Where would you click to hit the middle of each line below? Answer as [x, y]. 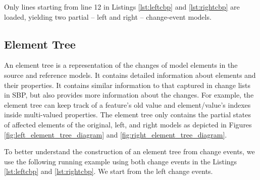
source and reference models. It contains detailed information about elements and [130, 75]
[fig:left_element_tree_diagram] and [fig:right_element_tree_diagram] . [116, 134]
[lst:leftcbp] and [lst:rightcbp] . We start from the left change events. [109, 171]
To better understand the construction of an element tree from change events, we [129, 151]
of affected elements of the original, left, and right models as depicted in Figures [128, 124]
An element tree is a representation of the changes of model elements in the [121, 65]
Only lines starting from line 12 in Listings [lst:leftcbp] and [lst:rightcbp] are [122, 7]
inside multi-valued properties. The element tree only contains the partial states [127, 115]
